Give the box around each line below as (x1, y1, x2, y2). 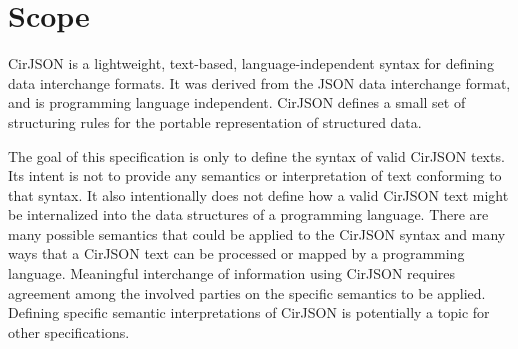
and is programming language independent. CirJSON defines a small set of (8, 92, 466, 113)
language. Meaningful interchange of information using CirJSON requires (8, 263, 456, 284)
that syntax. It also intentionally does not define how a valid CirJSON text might (8, 184, 509, 205)
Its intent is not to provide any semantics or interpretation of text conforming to (8, 165, 502, 186)
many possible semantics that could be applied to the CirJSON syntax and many (8, 223, 506, 244)
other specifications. (8, 321, 130, 342)
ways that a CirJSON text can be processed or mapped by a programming (8, 243, 465, 264)
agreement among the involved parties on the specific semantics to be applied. (8, 282, 486, 303)
